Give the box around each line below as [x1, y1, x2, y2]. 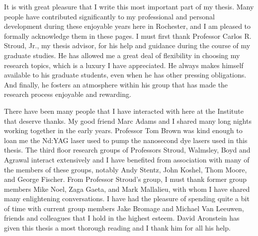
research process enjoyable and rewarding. [4, 89, 131, 99]
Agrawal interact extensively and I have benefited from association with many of [4, 154, 250, 164]
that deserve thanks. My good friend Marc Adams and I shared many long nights [4, 115, 252, 126]
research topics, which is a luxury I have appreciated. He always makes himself [4, 60, 244, 70]
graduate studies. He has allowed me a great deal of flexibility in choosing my [4, 50, 240, 60]
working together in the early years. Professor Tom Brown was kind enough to [4, 125, 243, 136]
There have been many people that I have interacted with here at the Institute [4, 105, 244, 116]
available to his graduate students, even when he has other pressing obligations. [4, 70, 247, 80]
